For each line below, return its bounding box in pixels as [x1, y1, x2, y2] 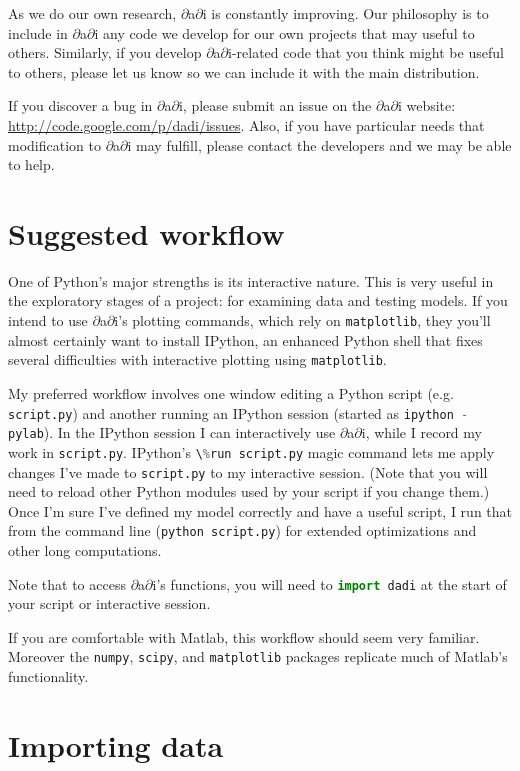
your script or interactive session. [8, 593, 211, 614]
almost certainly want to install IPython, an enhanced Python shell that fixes [8, 329, 483, 350]
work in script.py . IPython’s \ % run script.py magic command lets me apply [8, 441, 495, 462]
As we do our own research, [8, 3, 177, 23]
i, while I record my [361, 422, 482, 443]
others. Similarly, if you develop [8, 42, 202, 63]
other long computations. [8, 540, 162, 561]
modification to [8, 134, 101, 155]
